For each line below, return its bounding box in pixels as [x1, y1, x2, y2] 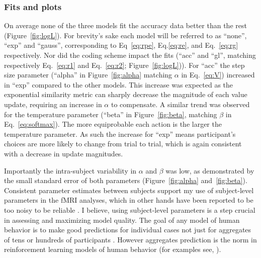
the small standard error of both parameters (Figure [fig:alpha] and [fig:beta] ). [4, 175, 247, 186]
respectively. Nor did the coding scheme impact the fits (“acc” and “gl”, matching [4, 50, 256, 60]
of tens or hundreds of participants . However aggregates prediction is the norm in [4, 234, 257, 244]
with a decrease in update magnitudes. [4, 148, 123, 158]
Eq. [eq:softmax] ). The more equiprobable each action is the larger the [4, 119, 222, 129]
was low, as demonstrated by [165, 165, 254, 176]
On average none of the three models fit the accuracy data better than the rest [4, 20, 247, 31]
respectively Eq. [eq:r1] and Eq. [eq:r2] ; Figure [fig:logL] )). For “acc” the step [4, 59, 245, 70]
